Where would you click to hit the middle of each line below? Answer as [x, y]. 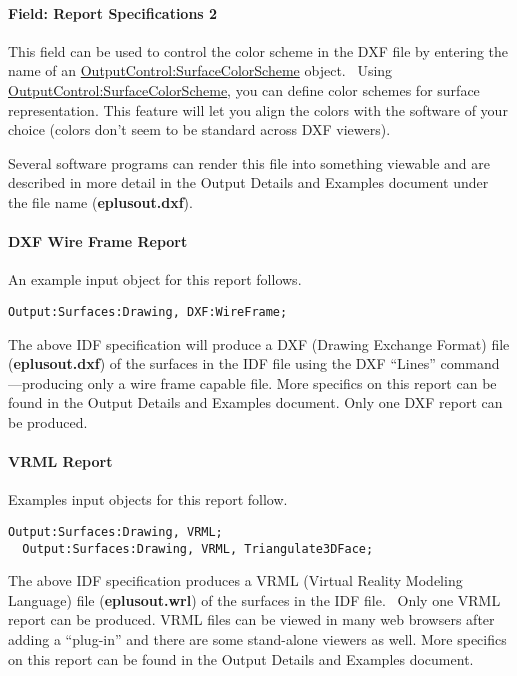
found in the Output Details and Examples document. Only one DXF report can [255, 402]
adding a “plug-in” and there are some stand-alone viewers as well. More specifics [257, 639]
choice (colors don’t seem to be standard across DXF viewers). [199, 129]
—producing [46, 382]
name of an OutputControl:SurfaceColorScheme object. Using [200, 70]
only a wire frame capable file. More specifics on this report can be [292, 382]
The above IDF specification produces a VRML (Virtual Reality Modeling [235, 580]
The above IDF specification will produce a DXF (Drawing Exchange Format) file [259, 343]
